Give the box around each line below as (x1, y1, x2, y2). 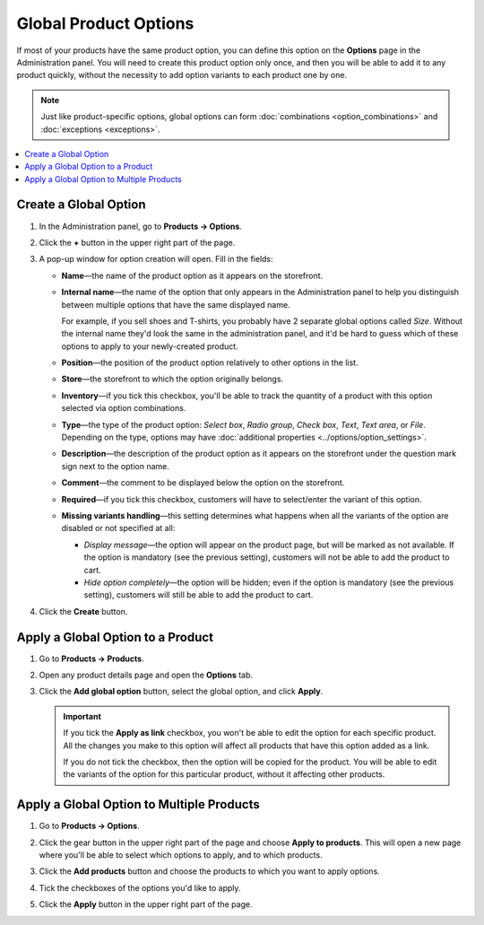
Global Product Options (16, 13, 194, 33)
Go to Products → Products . (39, 653, 144, 664)
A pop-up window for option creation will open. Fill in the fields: (39, 254, 273, 265)
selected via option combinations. (61, 403, 186, 414)
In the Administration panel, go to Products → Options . (39, 221, 242, 231)
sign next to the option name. (61, 460, 169, 471)
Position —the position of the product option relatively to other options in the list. (61, 357, 359, 368)
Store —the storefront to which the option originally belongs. (61, 373, 284, 385)
